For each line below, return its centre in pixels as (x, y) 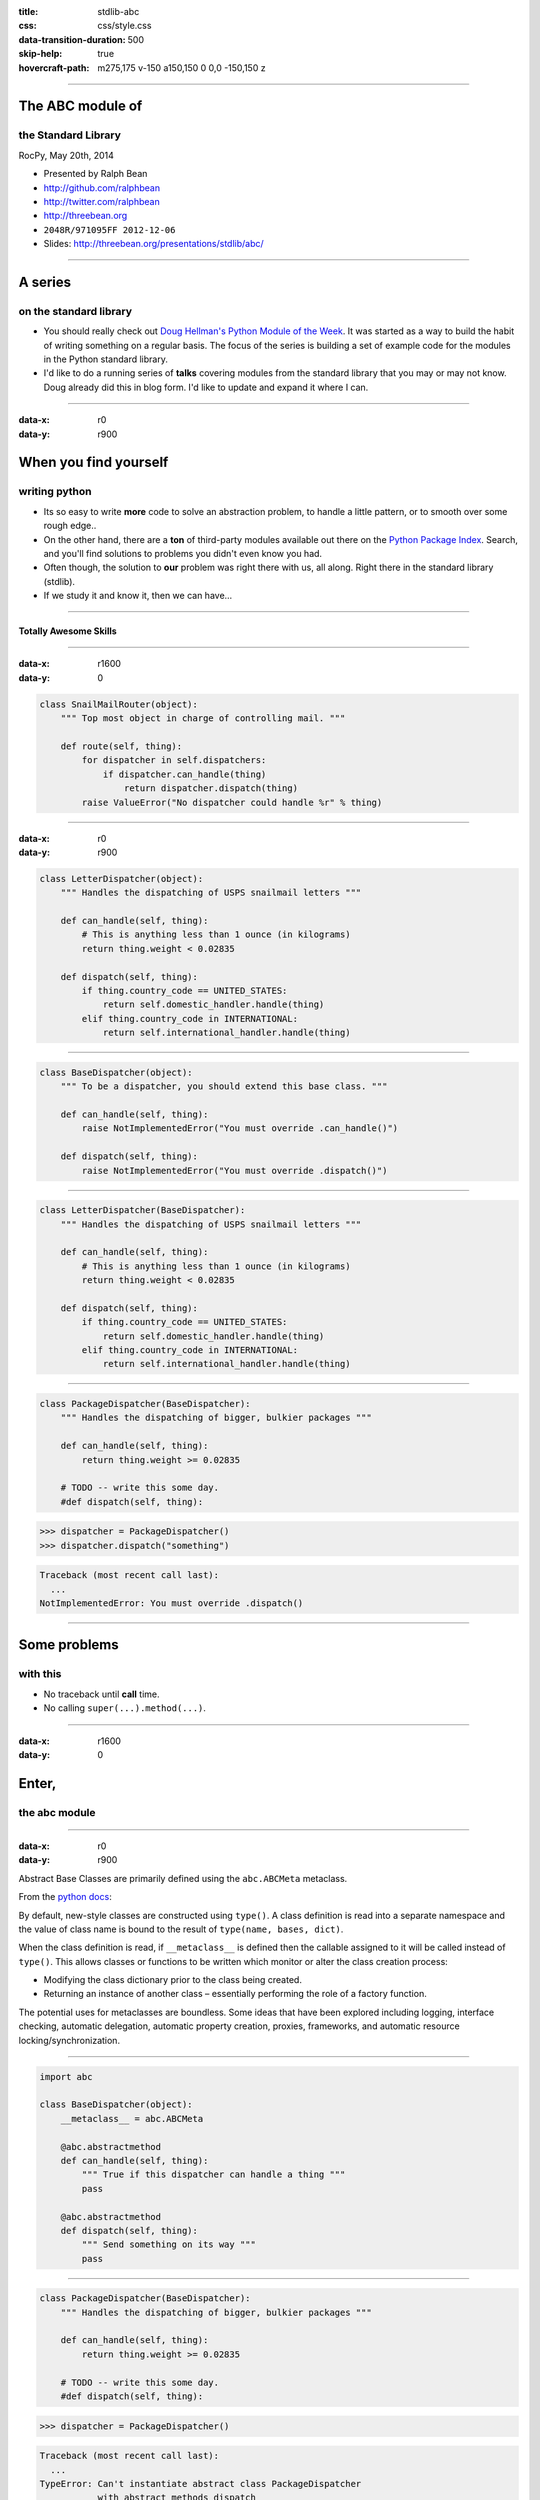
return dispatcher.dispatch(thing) (211, 788)
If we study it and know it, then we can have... (138, 596)
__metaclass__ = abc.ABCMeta (132, 2118)
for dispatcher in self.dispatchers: (174, 760)
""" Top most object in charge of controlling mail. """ (203, 718)
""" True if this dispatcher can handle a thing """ (213, 2174)
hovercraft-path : (54, 67)
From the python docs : (65, 1897)
